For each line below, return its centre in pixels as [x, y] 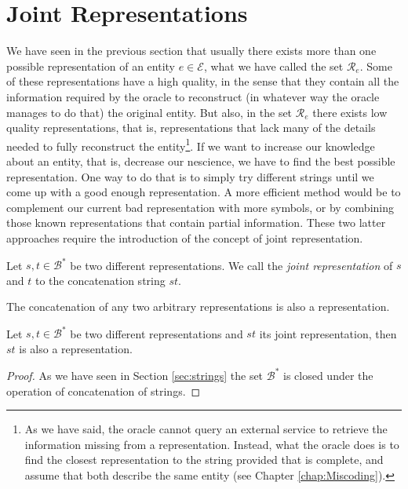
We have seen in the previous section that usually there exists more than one [191, 51]
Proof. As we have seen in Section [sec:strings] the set [135, 375]
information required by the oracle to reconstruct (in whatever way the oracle [193, 96]
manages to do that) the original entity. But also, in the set [149, 112]
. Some [376, 66]
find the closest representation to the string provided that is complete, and [204, 460]
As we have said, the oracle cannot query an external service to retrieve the [206, 429]
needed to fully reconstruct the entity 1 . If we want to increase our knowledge [191, 144]
